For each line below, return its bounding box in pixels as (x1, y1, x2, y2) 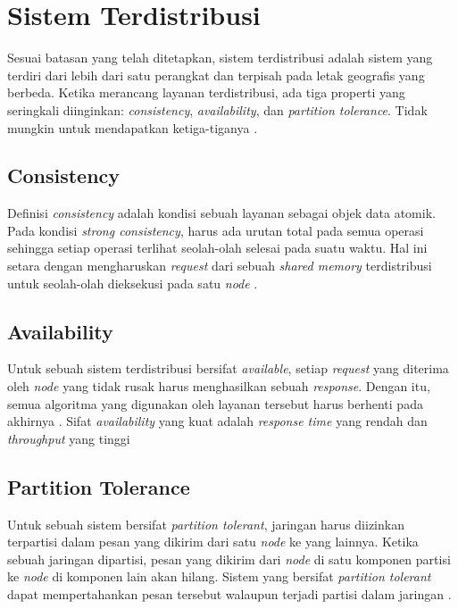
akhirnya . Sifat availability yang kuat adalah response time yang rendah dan (7, 412, 428, 430)
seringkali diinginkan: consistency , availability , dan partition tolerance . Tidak (7, 100, 428, 119)
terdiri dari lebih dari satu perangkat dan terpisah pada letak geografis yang (7, 65, 425, 84)
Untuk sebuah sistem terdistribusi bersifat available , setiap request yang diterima (7, 359, 449, 378)
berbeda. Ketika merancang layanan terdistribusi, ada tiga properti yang (7, 83, 405, 102)
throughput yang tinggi (7, 429, 130, 447)
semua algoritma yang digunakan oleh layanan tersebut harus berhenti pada (7, 394, 423, 413)
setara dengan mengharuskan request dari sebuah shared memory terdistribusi (7, 256, 432, 275)
